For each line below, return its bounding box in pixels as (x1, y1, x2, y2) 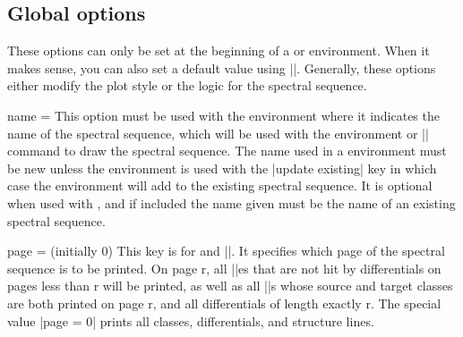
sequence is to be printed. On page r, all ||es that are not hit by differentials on (7, 258, 442, 277)
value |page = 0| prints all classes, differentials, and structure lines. (7, 311, 374, 330)
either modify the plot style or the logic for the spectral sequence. (7, 76, 367, 95)
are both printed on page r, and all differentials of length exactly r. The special (7, 293, 442, 312)
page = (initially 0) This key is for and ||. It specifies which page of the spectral (7, 241, 445, 260)
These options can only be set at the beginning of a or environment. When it (7, 41, 430, 60)
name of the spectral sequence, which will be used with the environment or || (7, 123, 429, 142)
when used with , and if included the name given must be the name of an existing (7, 193, 456, 212)
